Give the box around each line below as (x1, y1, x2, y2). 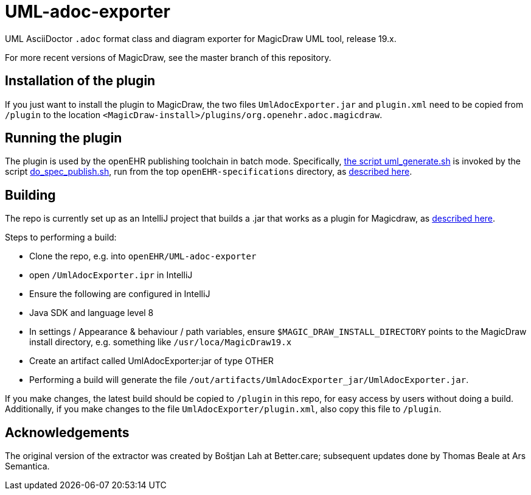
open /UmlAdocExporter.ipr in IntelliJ (29, 270, 193, 281)
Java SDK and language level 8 (29, 307, 154, 318)
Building (5, 187, 56, 203)
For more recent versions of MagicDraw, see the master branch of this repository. (5, 52, 331, 63)
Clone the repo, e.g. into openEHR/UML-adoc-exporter (29, 251, 257, 262)
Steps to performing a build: (5, 232, 117, 243)
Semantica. (5, 461, 50, 472)
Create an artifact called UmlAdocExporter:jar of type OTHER (29, 356, 274, 367)
